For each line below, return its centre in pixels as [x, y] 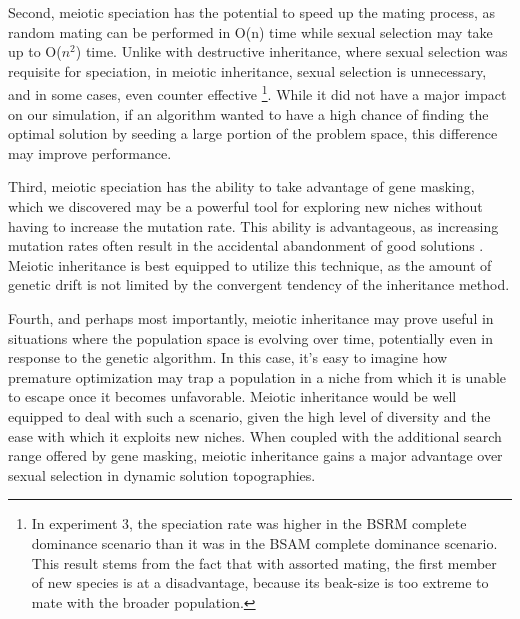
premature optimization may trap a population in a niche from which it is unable [257, 376]
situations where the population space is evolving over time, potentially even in [250, 337]
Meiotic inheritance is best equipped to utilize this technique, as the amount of [250, 264]
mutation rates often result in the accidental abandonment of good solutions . [246, 245]
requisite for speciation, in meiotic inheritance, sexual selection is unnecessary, [247, 70]
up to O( [35, 51]
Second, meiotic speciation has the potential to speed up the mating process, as [251, 12]
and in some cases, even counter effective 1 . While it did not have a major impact [257, 93]
